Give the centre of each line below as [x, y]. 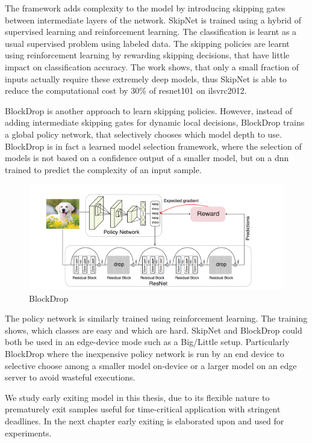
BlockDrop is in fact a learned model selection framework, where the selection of [153, 146]
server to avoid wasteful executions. [70, 377]
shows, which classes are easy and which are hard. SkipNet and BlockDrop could [154, 330]
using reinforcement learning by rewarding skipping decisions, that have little [147, 55]
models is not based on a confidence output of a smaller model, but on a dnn [147, 158]
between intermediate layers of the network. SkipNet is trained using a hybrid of [153, 20]
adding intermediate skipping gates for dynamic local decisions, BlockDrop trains [155, 122]
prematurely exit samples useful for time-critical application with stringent [143, 409]
